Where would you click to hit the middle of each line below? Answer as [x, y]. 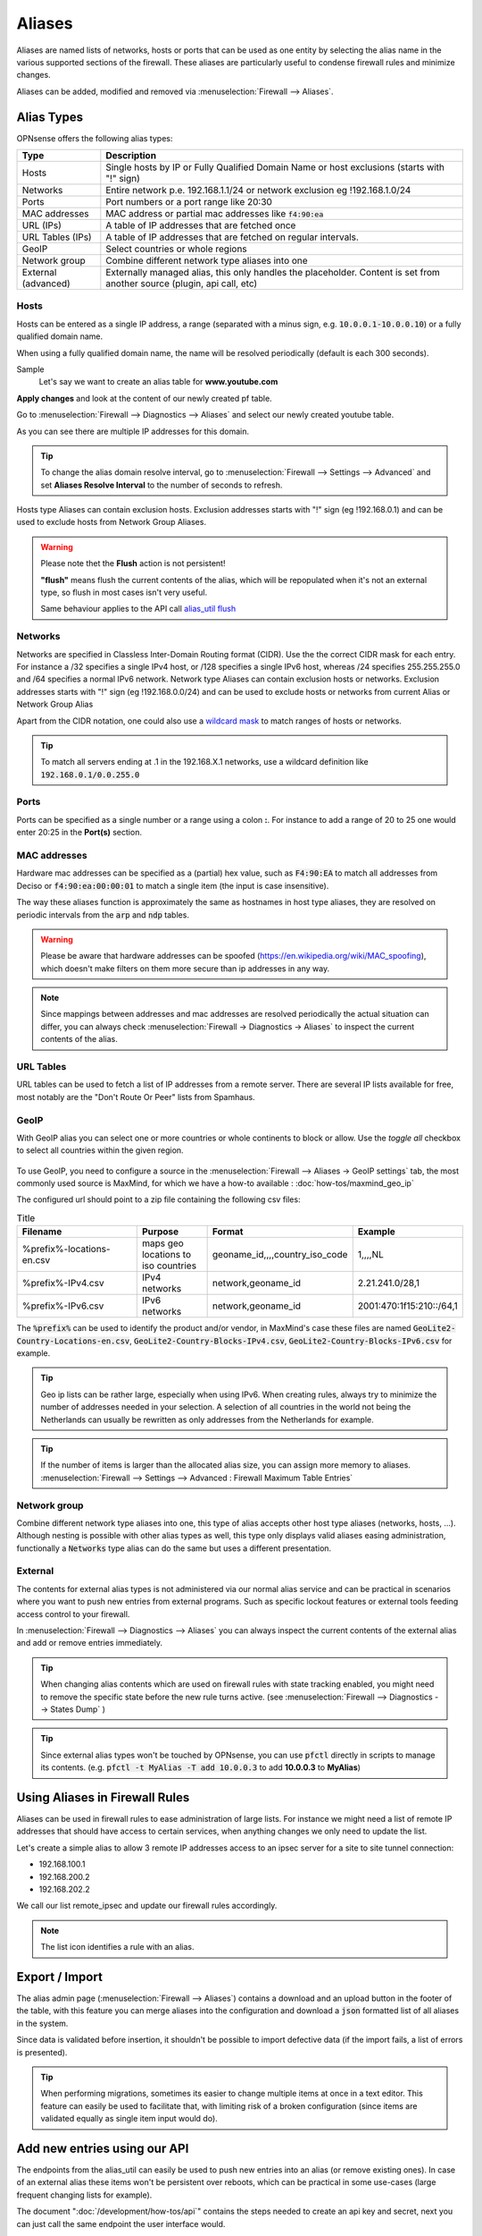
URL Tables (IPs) [57, 237]
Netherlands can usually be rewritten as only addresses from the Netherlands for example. [207, 1419]
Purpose [160, 1232]
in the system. [42, 2023]
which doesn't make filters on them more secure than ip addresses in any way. [185, 968]
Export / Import [59, 1977]
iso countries [169, 1266]
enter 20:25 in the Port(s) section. [79, 833]
